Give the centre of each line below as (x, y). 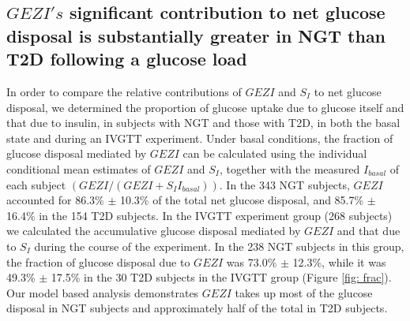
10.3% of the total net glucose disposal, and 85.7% (242, 200)
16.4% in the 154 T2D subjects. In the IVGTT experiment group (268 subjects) (199, 215)
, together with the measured (290, 168)
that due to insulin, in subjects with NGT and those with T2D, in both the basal (203, 123)
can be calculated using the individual (275, 153)
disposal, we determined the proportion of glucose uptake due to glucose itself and (205, 107)
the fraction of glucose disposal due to (98, 261)
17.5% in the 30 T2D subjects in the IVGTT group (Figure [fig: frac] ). (221, 277)
